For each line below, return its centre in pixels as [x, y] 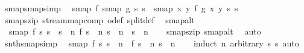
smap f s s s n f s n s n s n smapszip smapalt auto [135, 31]
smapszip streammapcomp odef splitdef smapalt [100, 19]
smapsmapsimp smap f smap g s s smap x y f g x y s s [121, 8]
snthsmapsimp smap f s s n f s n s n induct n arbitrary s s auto [152, 43]
